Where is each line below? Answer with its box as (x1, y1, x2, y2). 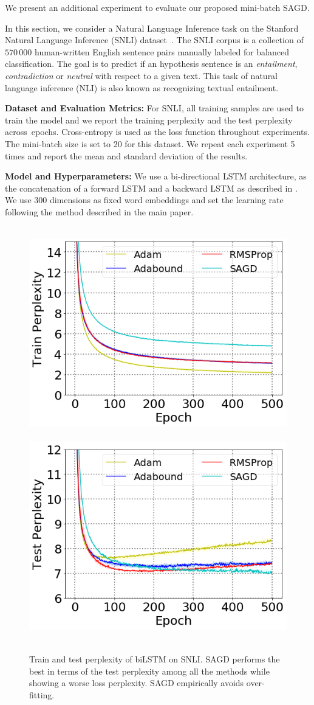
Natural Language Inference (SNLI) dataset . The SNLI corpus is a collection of (5, 33, 304, 46)
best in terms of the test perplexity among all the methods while (29, 664, 270, 677)
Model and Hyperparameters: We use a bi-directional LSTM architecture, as (5, 170, 307, 182)
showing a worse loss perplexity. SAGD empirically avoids (29, 676, 244, 689)
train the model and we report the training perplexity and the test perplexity (5, 113, 293, 126)
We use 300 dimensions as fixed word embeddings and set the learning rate (5, 193, 284, 206)
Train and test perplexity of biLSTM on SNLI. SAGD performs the (29, 653, 280, 665)
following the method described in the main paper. (5, 205, 194, 218)
